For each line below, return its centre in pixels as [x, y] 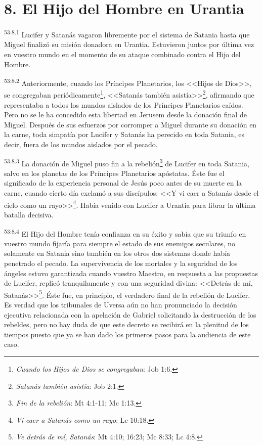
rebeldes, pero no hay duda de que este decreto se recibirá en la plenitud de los [126, 324]
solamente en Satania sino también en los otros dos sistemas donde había [117, 253]
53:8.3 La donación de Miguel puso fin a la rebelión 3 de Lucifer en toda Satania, [127, 162]
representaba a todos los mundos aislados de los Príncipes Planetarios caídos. [124, 104]
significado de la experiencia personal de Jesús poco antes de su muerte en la [123, 183]
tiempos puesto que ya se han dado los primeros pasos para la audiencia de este [127, 334]
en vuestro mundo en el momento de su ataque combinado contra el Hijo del [122, 54]
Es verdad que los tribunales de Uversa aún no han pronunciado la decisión [121, 304]
